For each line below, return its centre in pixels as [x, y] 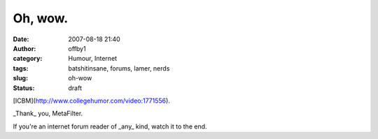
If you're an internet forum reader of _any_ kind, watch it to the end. [110, 126]
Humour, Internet [93, 59]
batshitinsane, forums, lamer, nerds [119, 68]
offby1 [77, 48]
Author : [24, 48]
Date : [21, 39]
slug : [20, 78]
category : [28, 59]
